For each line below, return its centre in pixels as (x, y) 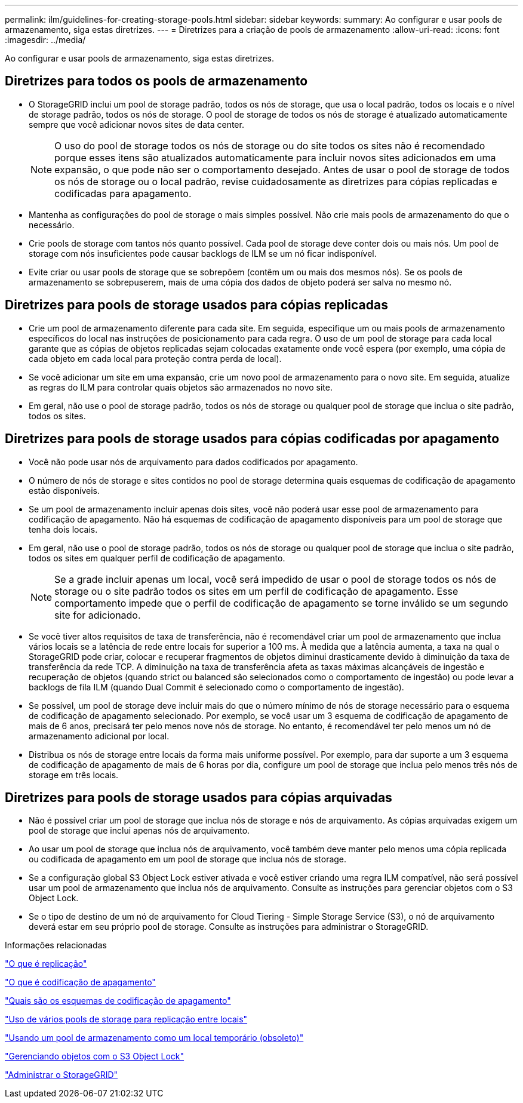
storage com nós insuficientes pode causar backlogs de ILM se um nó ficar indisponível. (203, 253)
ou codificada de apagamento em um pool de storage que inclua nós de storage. (188, 859)
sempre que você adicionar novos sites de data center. (136, 124)
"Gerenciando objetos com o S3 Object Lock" (95, 1056)
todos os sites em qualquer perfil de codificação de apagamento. (157, 558)
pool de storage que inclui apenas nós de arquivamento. (139, 831)
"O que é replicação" (46, 964)
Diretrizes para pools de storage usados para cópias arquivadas (199, 797)
